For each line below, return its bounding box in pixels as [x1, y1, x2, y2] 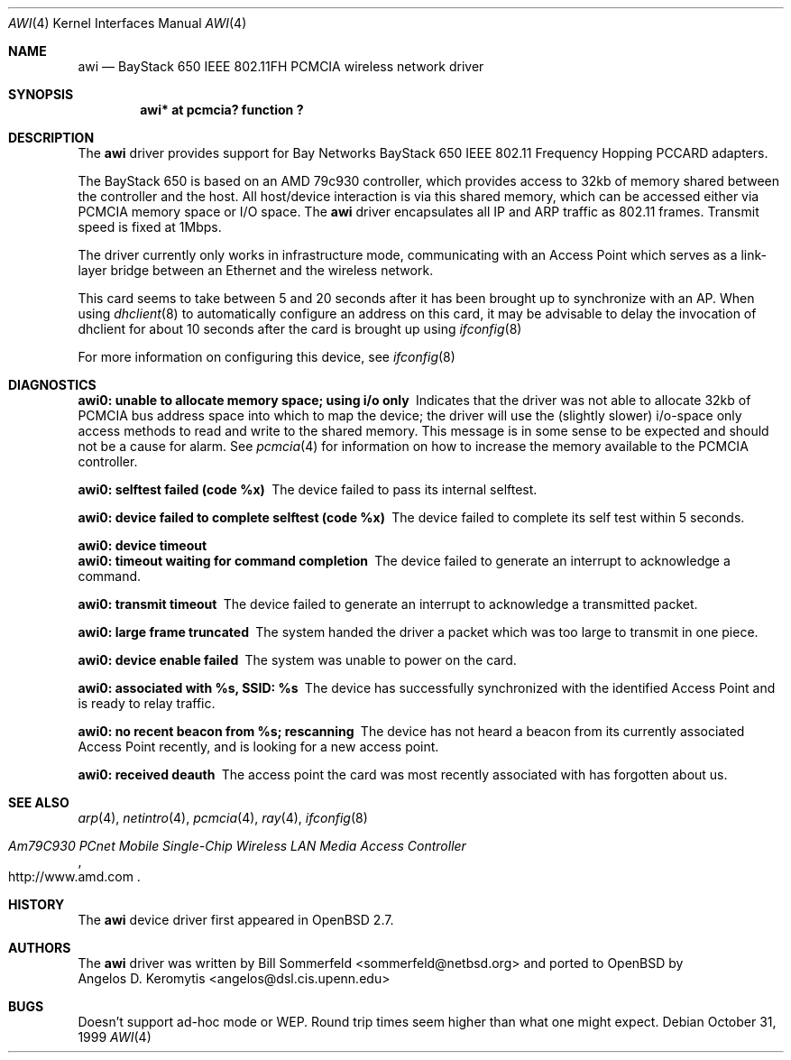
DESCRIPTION [8, 130, 95, 145]
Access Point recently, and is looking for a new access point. [78, 739, 439, 754]
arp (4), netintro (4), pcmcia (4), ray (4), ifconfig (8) [78, 810, 368, 825]
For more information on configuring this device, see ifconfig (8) [78, 349, 455, 364]
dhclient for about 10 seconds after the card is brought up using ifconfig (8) [78, 321, 522, 336]
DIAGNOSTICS [8, 377, 97, 392]
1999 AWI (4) [78, 1029, 152, 1045]
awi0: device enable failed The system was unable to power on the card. [78, 652, 517, 668]
